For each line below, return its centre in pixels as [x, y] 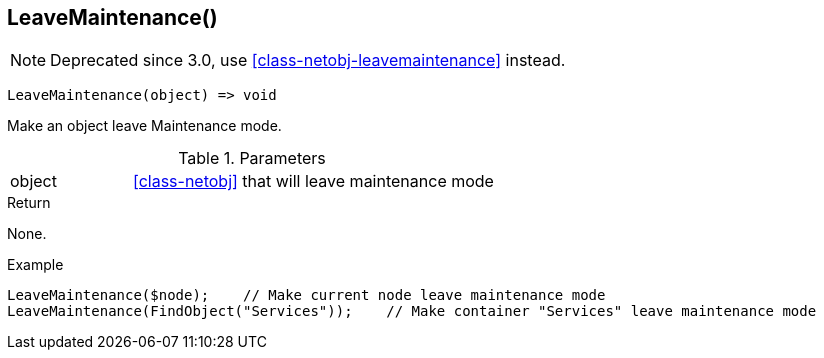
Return [29, 203]
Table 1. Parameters [252, 158]
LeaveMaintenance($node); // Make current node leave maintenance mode [306, 295]
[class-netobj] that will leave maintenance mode [313, 181]
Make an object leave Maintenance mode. [144, 126]
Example [35, 265]
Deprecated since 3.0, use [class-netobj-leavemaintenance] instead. [308, 60]
